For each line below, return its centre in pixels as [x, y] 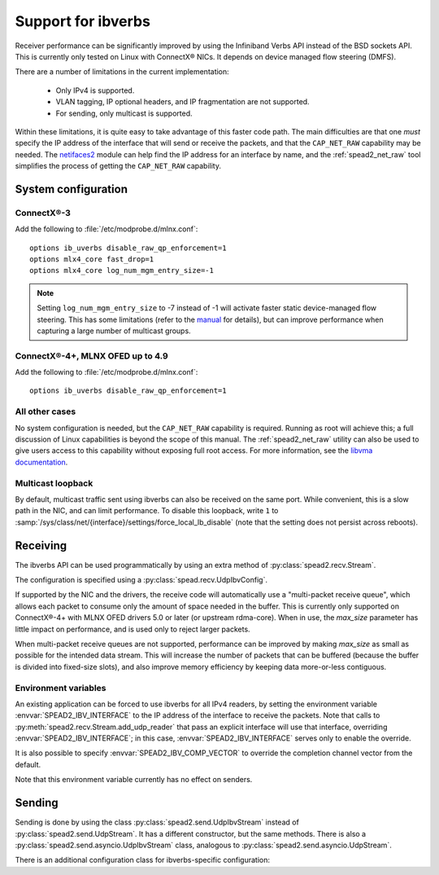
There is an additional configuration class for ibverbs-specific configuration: [143, 860]
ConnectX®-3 [43, 213]
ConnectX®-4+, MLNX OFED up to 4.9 [91, 356]
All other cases [46, 411]
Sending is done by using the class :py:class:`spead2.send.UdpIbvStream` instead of [157, 822]
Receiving [41, 545]
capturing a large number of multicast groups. [114, 331]
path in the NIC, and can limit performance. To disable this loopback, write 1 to [147, 511]
